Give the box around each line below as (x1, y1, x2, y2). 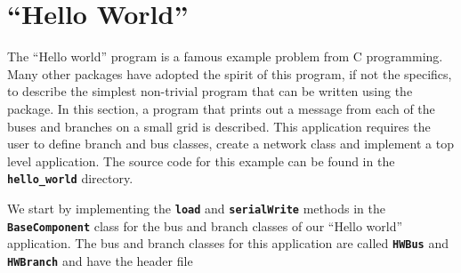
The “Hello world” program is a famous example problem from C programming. (7, 47, 443, 66)
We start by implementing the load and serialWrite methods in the (7, 198, 385, 217)
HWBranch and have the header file (7, 251, 193, 269)
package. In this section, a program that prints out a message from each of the (7, 99, 435, 117)
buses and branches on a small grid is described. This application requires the (7, 116, 431, 135)
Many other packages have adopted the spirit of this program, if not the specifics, (7, 64, 452, 83)
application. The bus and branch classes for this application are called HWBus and (7, 234, 449, 253)
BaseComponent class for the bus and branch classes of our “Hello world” (7, 216, 403, 235)
